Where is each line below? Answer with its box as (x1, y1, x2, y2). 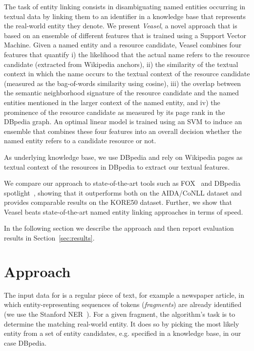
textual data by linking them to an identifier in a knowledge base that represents (4, 11, 246, 21)
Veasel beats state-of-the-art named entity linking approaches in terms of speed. (4, 206, 243, 217)
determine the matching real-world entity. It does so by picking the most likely (4, 318, 239, 329)
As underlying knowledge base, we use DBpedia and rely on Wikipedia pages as (4, 152, 243, 162)
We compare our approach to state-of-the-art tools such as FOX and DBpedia (4, 178, 241, 188)
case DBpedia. (4, 337, 47, 348)
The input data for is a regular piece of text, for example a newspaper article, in (4, 289, 244, 300)
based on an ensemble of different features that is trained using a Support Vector (4, 30, 247, 40)
